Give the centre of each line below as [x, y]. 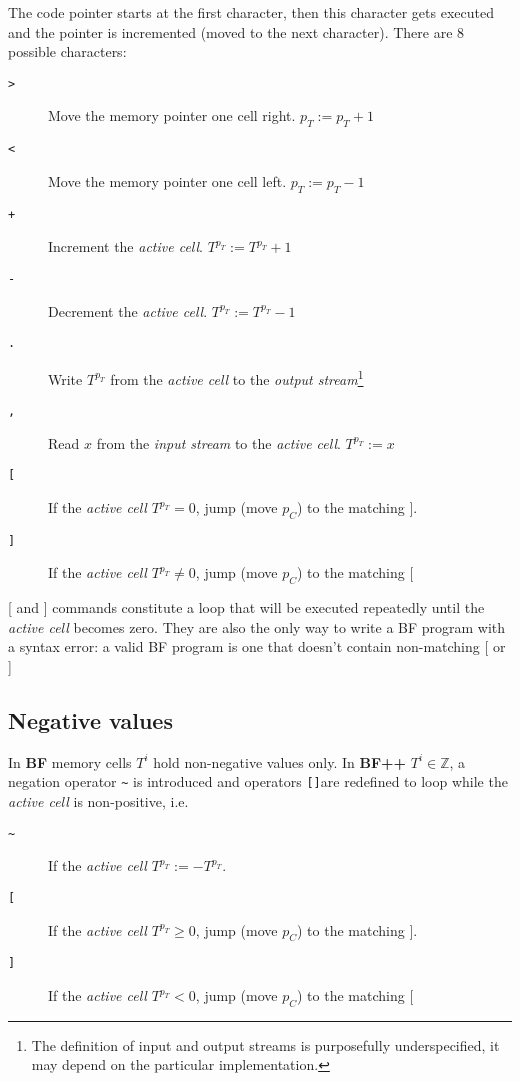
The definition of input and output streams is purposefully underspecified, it [265, 1044]
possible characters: [67, 51]
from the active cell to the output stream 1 [237, 377]
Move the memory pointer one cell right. [172, 115]
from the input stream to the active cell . [218, 442]
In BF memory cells [70, 761]
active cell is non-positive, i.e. [98, 801]
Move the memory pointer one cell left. [167, 180]
